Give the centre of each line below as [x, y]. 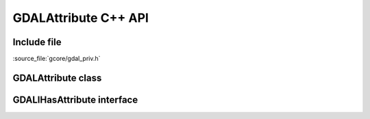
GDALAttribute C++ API [81, 18]
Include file [37, 42]
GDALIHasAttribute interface [75, 100]
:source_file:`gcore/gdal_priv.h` [57, 59]
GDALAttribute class [57, 78]
